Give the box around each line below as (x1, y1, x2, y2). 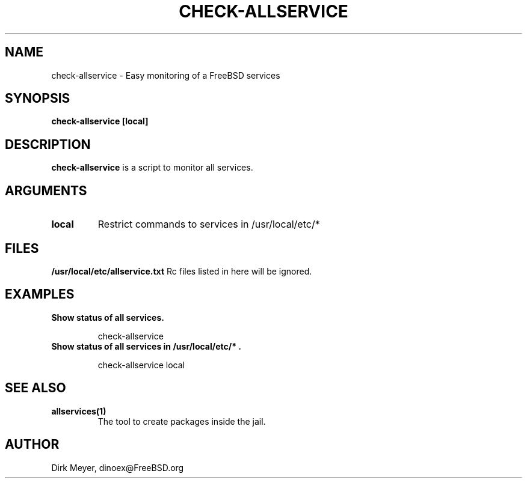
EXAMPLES (5, 287, 75, 302)
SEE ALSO (5, 380, 66, 396)
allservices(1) (51, 406, 106, 416)
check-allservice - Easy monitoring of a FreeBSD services (51, 70, 280, 80)
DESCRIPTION (5, 136, 91, 152)
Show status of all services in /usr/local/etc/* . (51, 341, 242, 351)
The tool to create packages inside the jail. (97, 416, 266, 427)
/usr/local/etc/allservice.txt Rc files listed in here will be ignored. (51, 266, 312, 276)
